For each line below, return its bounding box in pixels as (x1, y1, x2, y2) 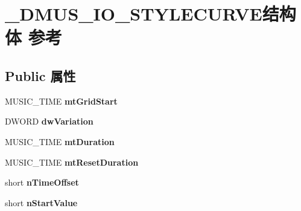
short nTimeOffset (5, 176, 79, 189)
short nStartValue (5, 196, 78, 209)
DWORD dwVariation (5, 115, 93, 128)
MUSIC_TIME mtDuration (5, 135, 115, 148)
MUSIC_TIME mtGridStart (5, 94, 118, 107)
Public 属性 (5, 66, 76, 85)
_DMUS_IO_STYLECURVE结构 (5, 1, 296, 26)
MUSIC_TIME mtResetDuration (5, 155, 139, 168)
